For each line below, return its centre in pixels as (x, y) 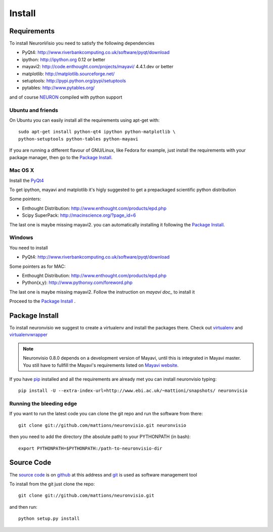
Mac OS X (22, 170)
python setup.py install (49, 519)
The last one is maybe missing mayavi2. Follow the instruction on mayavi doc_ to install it (102, 292)
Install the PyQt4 (27, 180)
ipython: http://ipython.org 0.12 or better (64, 59)
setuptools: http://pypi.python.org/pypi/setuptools (74, 81)
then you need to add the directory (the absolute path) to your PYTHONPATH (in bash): (100, 437)
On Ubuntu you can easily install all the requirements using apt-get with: (84, 120)
